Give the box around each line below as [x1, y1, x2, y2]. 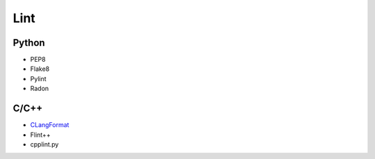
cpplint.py [30, 140, 59, 149]
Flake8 [30, 65, 50, 73]
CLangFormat [30, 121, 69, 129]
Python [12, 37, 45, 49]
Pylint [30, 74, 47, 83]
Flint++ [30, 131, 51, 139]
